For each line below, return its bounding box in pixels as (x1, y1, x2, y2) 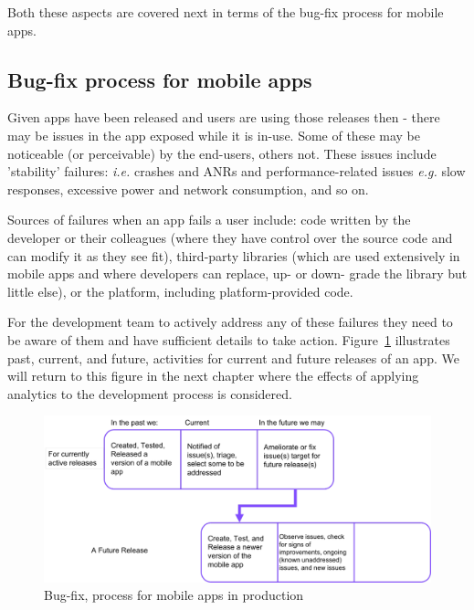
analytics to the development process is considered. (7, 384, 292, 403)
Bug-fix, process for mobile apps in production (44, 585, 304, 605)
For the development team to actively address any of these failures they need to (7, 312, 453, 331)
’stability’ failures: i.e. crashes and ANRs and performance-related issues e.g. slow (7, 162, 466, 181)
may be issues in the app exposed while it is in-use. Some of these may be (7, 125, 420, 144)
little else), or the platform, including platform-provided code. (7, 281, 353, 300)
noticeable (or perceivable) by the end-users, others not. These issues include (7, 143, 437, 163)
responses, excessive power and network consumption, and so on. (7, 179, 369, 198)
